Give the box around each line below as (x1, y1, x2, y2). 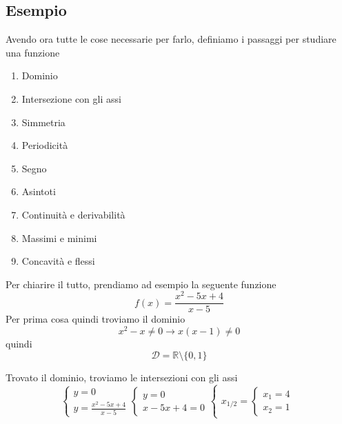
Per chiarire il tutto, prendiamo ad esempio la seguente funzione (6, 276, 276, 291)
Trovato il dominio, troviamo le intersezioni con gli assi (6, 370, 238, 384)
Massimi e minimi (21, 230, 97, 245)
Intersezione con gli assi (21, 91, 121, 105)
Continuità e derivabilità (21, 207, 125, 221)
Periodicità (21, 138, 68, 152)
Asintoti (21, 184, 56, 199)
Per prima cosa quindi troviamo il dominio (6, 312, 185, 326)
